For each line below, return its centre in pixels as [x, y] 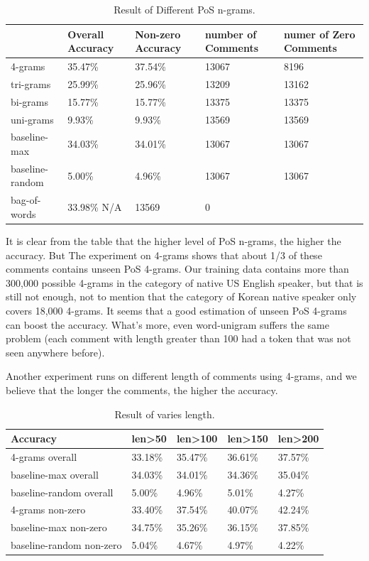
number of [231, 34]
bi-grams [30, 101]
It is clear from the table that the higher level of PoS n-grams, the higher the [174, 240]
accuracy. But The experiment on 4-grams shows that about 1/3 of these [164, 255]
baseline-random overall [62, 492]
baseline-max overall [55, 474]
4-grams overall [44, 456]
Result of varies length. [165, 414]
